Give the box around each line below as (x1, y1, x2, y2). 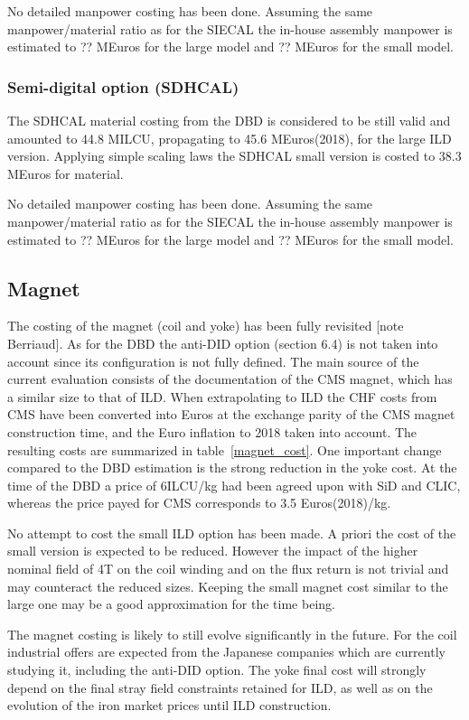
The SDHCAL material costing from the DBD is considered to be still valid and (7, 111, 451, 129)
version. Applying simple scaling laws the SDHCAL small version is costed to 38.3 (7, 146, 462, 165)
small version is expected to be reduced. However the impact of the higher (7, 541, 418, 560)
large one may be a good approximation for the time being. (7, 594, 335, 613)
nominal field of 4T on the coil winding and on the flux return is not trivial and (7, 559, 449, 578)
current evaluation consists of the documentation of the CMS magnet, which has (7, 369, 453, 388)
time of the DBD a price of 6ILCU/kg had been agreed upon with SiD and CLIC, (7, 475, 461, 494)
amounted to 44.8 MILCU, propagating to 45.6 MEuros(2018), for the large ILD (7, 128, 452, 147)
